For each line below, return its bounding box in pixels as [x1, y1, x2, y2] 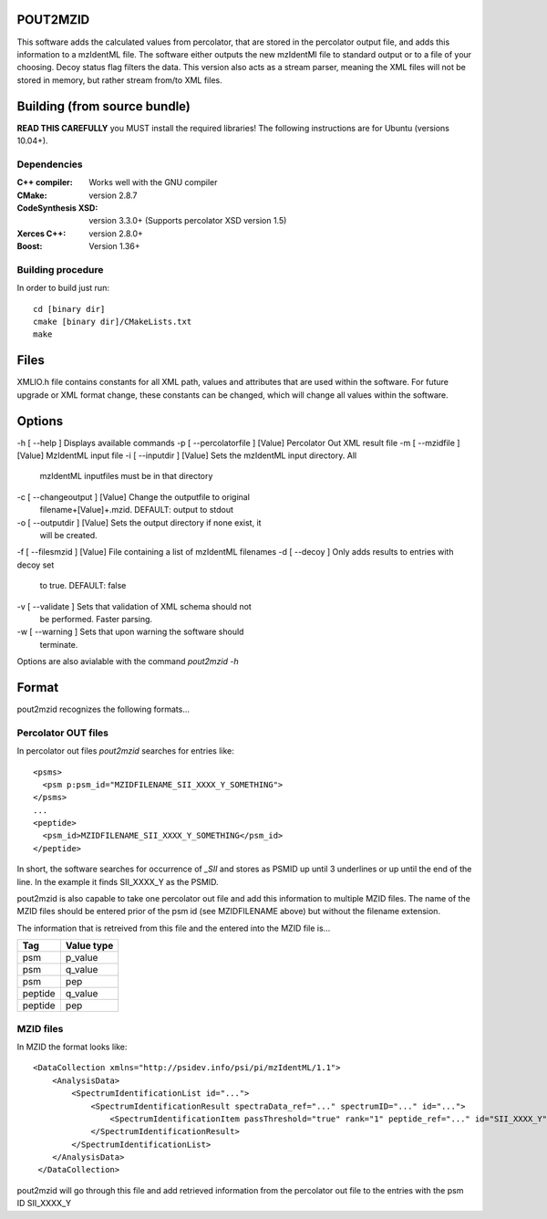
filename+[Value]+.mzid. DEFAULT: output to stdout [39, 505, 234, 516]
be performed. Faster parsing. [39, 613, 153, 624]
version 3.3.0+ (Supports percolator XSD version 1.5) [88, 215, 287, 226]
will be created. [39, 529, 98, 540]
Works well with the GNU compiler [88, 177, 218, 188]
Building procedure [16, 263, 104, 276]
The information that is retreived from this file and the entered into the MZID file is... [16, 922, 331, 933]
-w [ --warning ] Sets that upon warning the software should [16, 626, 244, 638]
